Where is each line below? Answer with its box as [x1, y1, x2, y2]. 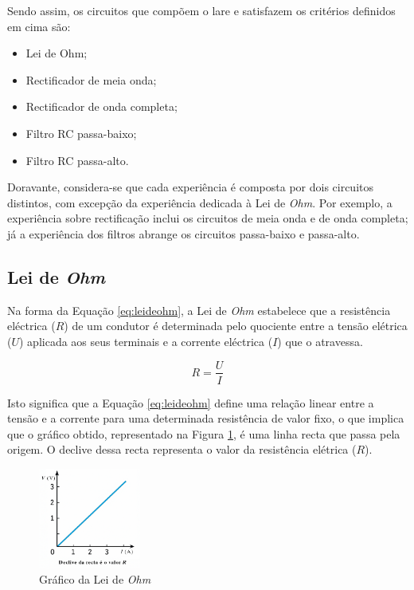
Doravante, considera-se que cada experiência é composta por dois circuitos [7, 179, 374, 195]
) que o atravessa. [277, 332, 363, 349]
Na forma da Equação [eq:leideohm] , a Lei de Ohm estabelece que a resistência [7, 301, 391, 318]
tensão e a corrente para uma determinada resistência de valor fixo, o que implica [7, 410, 404, 427]
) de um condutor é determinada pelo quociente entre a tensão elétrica [64, 317, 408, 334]
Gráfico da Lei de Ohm [39, 571, 151, 588]
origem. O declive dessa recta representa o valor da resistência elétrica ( [7, 441, 357, 458]
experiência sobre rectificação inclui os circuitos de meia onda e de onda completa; [7, 210, 408, 226]
